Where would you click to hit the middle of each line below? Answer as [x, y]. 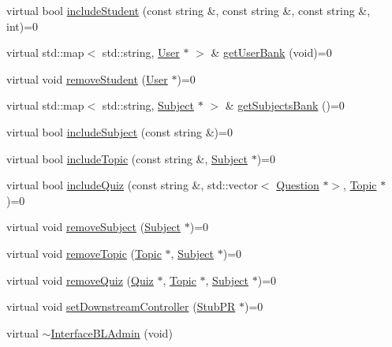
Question [298, 185]
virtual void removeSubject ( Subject [94, 227]
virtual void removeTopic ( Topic [84, 253]
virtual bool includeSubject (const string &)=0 [119, 131]
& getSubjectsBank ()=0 [285, 105]
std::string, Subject [148, 105]
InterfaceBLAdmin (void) [112, 332]
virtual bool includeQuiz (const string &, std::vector [132, 185]
